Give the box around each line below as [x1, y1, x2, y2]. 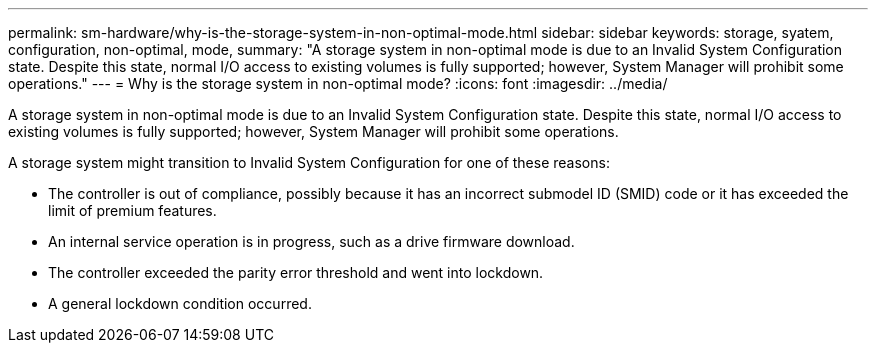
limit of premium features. [48, 202, 217, 219]
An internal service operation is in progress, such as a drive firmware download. [48, 233, 575, 250]
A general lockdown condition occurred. [48, 295, 312, 312]
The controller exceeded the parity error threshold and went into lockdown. [48, 264, 544, 281]
